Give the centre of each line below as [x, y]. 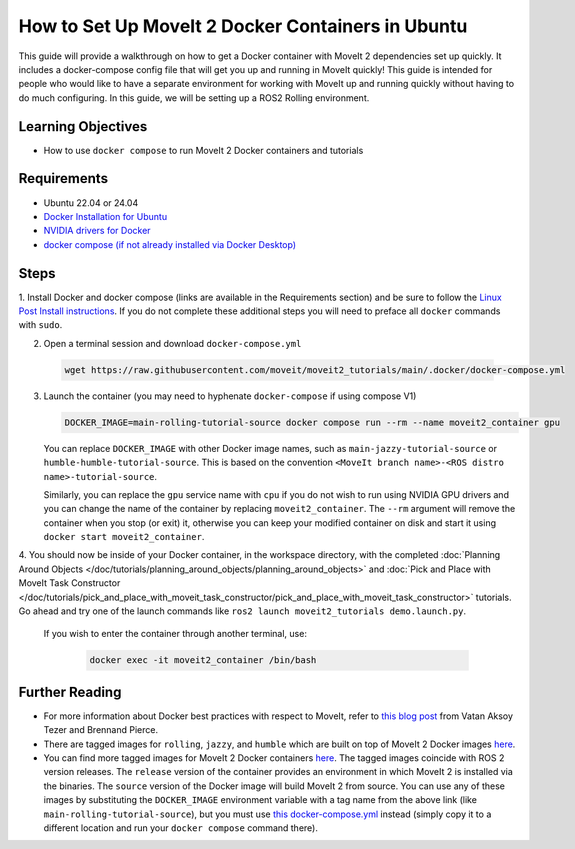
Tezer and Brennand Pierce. [101, 730]
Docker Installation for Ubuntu [105, 216]
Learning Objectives [83, 126]
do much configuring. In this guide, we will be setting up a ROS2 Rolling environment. [194, 97]
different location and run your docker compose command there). [181, 828]
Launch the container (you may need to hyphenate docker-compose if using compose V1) [230, 396]
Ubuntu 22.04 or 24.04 [91, 202]
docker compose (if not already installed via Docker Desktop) [170, 244]
